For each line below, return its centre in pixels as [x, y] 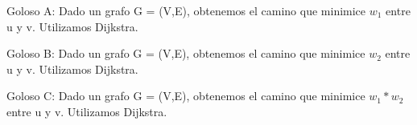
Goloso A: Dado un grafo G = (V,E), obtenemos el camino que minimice [186, 10]
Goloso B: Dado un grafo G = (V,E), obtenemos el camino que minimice [186, 53]
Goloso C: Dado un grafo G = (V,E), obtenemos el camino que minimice [186, 96]
